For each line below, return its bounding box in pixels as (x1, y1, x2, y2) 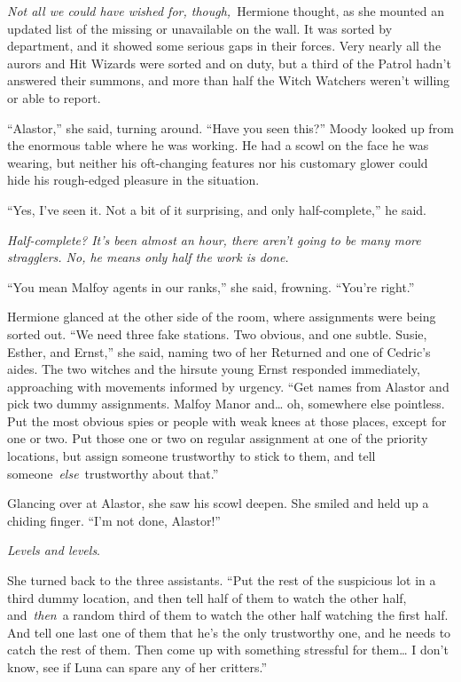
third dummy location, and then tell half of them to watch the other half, (7, 588, 407, 607)
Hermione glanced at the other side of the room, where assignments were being (7, 307, 436, 326)
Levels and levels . (7, 541, 101, 559)
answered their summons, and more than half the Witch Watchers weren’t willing (7, 71, 450, 90)
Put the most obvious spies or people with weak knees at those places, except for (7, 411, 447, 430)
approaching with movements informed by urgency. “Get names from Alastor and (7, 377, 449, 395)
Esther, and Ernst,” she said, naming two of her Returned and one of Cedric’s (7, 342, 431, 361)
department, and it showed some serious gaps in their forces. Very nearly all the (7, 36, 441, 55)
